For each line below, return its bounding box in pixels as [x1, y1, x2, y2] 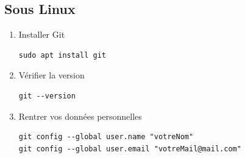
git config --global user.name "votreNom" [18, 132, 194, 142]
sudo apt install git [18, 50, 106, 60]
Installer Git [18, 28, 65, 41]
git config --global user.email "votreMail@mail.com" [18, 144, 241, 153]
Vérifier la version [18, 69, 85, 81]
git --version [18, 91, 76, 100]
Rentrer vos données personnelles [18, 109, 142, 122]
